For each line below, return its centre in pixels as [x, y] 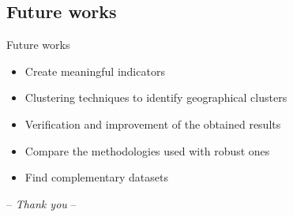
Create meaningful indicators [95, 71]
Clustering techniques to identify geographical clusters [156, 97]
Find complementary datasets [97, 177]
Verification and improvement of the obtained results [153, 123]
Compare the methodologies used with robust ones [147, 150]
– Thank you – [41, 203]
